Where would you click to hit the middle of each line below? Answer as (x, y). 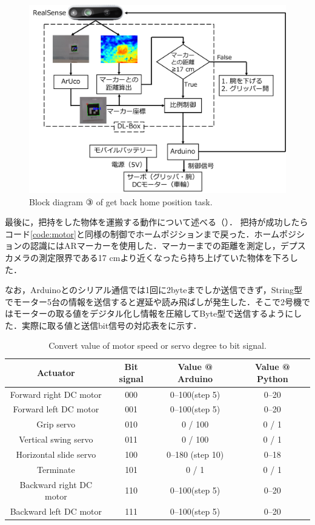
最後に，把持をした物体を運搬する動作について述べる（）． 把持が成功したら (157, 222)
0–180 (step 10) (195, 454)
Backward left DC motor (56, 511)
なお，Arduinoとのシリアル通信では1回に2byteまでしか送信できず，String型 (154, 290)
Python (272, 378)
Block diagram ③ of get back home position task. (121, 201)
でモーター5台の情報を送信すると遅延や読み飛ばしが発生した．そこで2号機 (153, 301)
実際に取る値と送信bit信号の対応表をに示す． (111, 325)
